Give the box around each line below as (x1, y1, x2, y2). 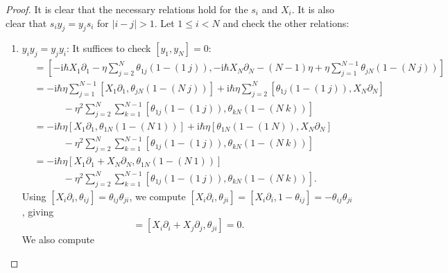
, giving (21, 204, 54, 218)
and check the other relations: (223, 15, 350, 30)
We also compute (21, 232, 95, 247)
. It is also (291, 2, 334, 16)
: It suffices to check (66, 41, 151, 55)
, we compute (129, 188, 186, 203)
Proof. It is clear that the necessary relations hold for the (6, 2, 248, 16)
